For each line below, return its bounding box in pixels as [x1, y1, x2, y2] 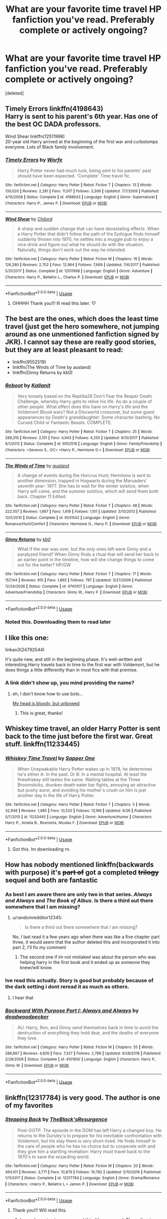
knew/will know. [19, 964, 53, 970]
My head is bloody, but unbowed [12, 700, 80, 706]
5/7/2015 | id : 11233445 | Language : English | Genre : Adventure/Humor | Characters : [5, 814, 153, 819]
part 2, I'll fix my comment [12, 945, 66, 951]
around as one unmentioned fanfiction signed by [5, 330, 159, 339]
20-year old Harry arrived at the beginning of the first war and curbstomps [5, 138, 158, 145]
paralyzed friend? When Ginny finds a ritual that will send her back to [17, 551, 159, 557]
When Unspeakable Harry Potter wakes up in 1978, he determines [17, 766, 153, 772]
